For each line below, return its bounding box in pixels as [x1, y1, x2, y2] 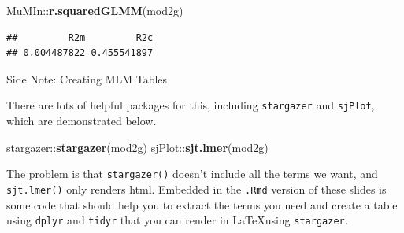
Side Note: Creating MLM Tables [6, 70, 168, 87]
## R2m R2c [6, 31, 154, 43]
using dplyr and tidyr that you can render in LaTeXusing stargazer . [6, 212, 348, 228]
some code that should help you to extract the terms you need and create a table [6, 196, 398, 213]
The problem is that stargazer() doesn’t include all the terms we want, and [6, 165, 378, 182]
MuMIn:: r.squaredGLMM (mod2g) [6, 2, 183, 18]
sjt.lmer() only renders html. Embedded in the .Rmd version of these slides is [6, 180, 387, 197]
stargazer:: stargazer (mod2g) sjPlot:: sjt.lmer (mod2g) [6, 139, 269, 155]
